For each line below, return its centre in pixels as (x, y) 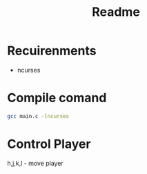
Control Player (49, 144)
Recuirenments (52, 51)
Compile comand (57, 98)
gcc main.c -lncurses (38, 116)
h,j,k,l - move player (35, 163)
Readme (116, 12)
